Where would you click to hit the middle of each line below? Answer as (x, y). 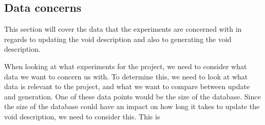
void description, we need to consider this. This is (82, 116)
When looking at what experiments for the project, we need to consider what (126, 66)
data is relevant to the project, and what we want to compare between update (127, 86)
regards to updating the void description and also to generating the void (118, 39)
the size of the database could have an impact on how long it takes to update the (132, 106)
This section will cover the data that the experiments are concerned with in (123, 29)
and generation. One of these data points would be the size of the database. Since (132, 96)
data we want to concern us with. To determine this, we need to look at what (126, 76)
